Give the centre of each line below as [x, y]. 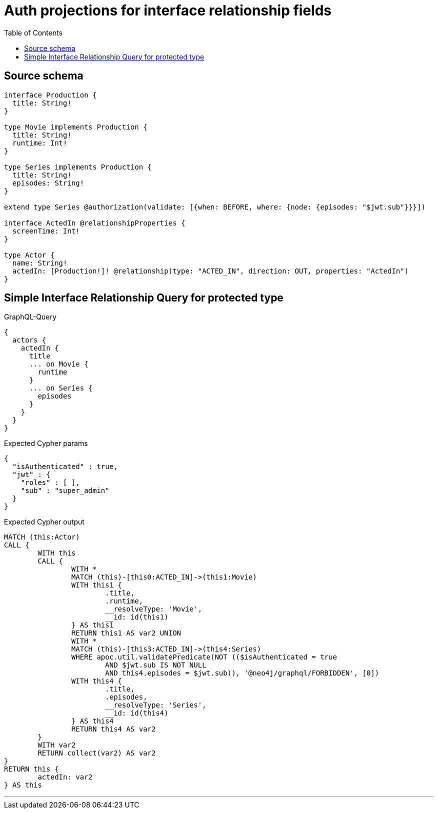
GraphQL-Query [30, 317]
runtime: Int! [40, 143]
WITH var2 [57, 745]
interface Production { [50, 95]
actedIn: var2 [65, 777]
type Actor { [29, 255]
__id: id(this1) [137, 617]
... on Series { [61, 388]
